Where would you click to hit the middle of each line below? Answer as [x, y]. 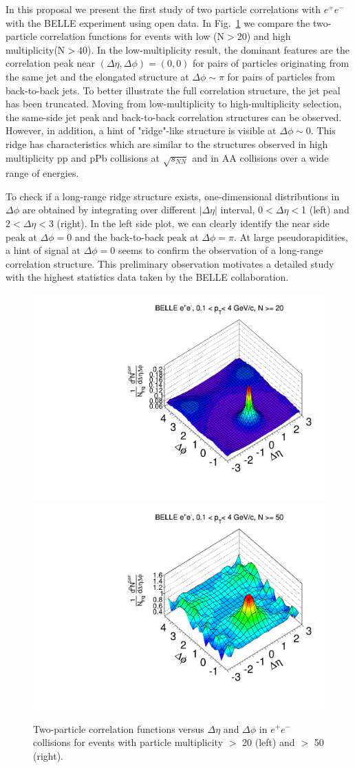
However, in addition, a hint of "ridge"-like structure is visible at [141, 130]
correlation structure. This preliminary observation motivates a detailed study [170, 263]
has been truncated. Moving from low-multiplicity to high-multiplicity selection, [174, 104]
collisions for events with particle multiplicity [128, 742]
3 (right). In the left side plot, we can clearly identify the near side [189, 223]
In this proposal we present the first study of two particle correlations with [163, 9]
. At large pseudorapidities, [291, 236]
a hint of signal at [43, 250]
